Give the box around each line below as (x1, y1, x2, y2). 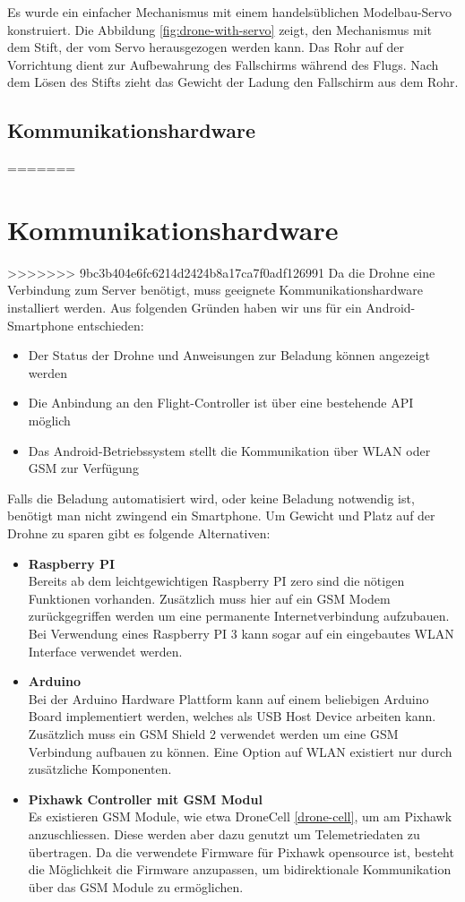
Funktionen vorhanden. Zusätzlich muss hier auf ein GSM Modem (28, 588, 391, 607)
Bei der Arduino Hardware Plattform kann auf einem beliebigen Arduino (28, 689, 429, 708)
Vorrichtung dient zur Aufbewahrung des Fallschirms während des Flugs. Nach (7, 55, 439, 73)
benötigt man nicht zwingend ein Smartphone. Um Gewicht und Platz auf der (7, 506, 435, 525)
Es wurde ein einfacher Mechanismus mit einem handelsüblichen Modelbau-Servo (7, 3, 452, 21)
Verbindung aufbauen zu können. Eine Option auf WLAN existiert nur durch (28, 742, 452, 760)
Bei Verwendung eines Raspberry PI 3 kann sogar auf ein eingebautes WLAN (28, 623, 454, 642)
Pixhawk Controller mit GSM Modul (28, 789, 263, 808)
